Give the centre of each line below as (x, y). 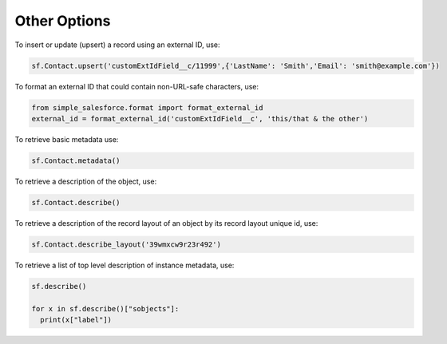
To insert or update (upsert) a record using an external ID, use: (117, 45)
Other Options (63, 21)
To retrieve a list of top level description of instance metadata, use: (125, 265)
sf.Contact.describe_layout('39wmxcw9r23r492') (126, 244)
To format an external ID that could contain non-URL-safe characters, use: (137, 86)
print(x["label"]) (76, 320)
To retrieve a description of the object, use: (86, 181)
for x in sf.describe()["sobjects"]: (105, 308)
